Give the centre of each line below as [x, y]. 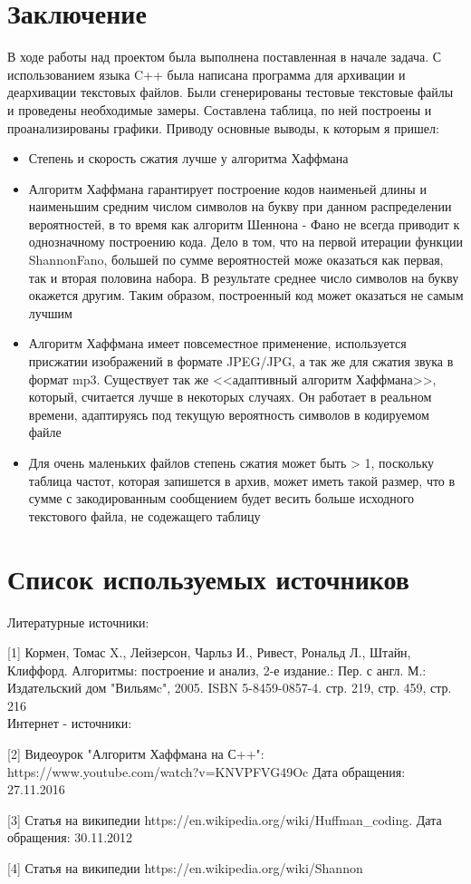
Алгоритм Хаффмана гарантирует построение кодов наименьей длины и [227, 188]
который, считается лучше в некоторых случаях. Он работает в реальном [230, 397]
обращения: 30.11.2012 [70, 837]
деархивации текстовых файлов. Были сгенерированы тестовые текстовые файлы [231, 92]
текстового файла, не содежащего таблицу [144, 515]
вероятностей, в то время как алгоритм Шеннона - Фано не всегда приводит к [244, 223]
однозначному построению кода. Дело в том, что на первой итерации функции [245, 242]
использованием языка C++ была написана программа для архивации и [207, 74]
